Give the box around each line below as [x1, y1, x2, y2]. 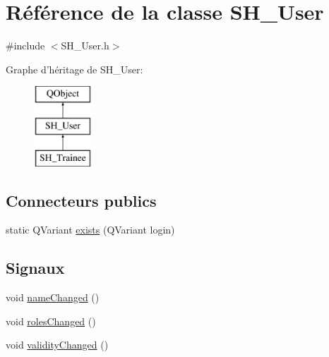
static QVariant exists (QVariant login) [6, 222, 175, 237]
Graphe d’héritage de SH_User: [6, 61, 143, 76]
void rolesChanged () [6, 313, 96, 328]
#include [6, 38, 45, 53]
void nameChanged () [6, 290, 100, 305]
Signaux [6, 257, 65, 279]
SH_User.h [61, 38, 109, 53]
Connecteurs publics [6, 189, 157, 211]
